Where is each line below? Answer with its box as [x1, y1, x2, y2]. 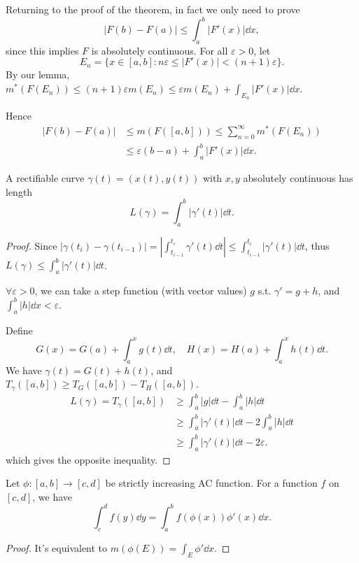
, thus [304, 238, 330, 252]
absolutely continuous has [243, 171, 353, 185]
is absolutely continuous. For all [91, 43, 228, 57]
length [6, 184, 33, 199]
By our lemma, [6, 67, 70, 82]
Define [6, 322, 33, 337]
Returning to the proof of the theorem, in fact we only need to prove [6, 2, 300, 16]
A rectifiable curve [6, 171, 85, 185]
